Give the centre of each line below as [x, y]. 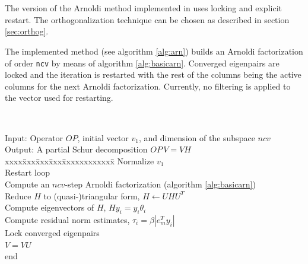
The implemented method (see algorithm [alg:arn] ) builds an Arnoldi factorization [154, 51]
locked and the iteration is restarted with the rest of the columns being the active [153, 74]
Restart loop [28, 172]
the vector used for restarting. [59, 98]
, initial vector [103, 137]
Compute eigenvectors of [50, 207]
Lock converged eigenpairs [52, 232]
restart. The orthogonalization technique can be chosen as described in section [147, 19]
